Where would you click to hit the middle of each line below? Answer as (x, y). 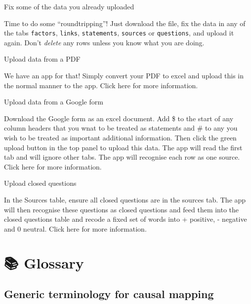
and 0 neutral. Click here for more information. (75, 228)
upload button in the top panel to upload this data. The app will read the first (123, 147)
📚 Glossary (44, 262)
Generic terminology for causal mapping (109, 294)
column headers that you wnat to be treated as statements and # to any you (121, 128)
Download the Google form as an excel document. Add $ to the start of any (119, 118)
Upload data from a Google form (54, 102)
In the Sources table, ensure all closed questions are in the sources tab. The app (125, 199)
